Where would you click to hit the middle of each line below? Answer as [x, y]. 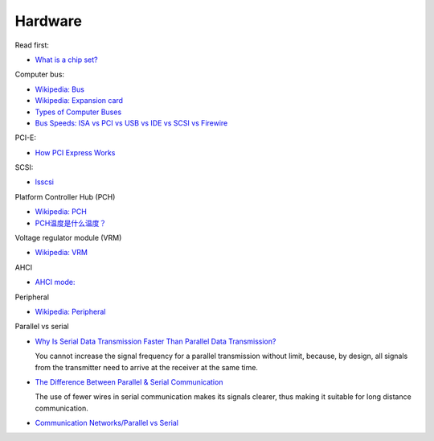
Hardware [48, 21]
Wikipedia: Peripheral [70, 311]
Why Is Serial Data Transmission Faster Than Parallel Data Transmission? [156, 341]
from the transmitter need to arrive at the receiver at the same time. [147, 367]
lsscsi [44, 182]
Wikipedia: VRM [61, 253]
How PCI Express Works [75, 152]
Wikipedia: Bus [59, 89]
